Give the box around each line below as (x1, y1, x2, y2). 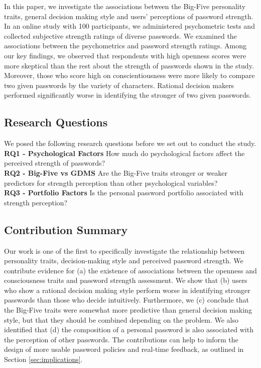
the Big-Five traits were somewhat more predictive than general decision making (4, 305, 252, 315)
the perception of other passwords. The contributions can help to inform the (4, 334, 238, 344)
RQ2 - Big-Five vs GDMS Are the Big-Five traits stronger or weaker (4, 167, 227, 178)
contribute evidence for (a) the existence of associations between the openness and (4, 265, 257, 275)
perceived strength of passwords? (4, 158, 105, 168)
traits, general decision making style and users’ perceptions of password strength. (4, 11, 253, 21)
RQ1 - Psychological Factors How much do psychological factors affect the (4, 148, 245, 158)
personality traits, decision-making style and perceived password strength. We (4, 255, 243, 266)
